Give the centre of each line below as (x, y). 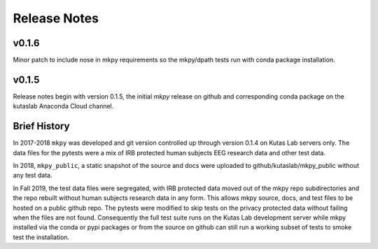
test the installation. (41, 237)
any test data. (33, 176)
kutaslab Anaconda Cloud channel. (63, 106)
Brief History (41, 126)
